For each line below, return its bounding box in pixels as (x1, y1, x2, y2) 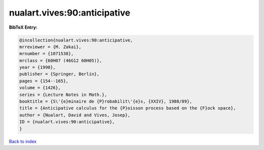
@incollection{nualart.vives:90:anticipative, (19, 37, 133, 43)
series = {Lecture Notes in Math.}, (19, 92, 108, 97)
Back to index (9, 138, 37, 144)
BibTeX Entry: (9, 24, 38, 30)
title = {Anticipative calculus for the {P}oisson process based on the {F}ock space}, (19, 105, 236, 111)
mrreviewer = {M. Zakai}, (19, 44, 82, 50)
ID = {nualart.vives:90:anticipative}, (19, 119, 115, 125)
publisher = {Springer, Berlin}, (19, 71, 100, 77)
